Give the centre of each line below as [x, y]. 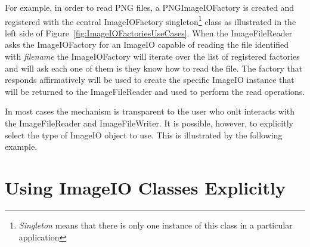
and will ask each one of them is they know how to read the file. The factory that [154, 68]
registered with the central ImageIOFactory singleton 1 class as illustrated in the [151, 20]
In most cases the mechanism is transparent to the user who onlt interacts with [150, 111]
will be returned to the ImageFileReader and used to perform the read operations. [155, 91]
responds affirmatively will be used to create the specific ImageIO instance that [150, 80]
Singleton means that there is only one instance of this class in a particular [156, 225]
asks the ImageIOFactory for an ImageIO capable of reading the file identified [147, 44]
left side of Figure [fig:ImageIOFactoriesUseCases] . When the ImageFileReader [149, 33]
